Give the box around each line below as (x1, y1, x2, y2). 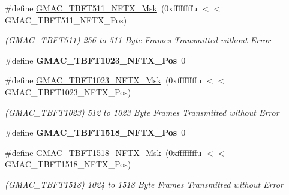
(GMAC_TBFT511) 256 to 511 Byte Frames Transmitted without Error (5, 34, 271, 46)
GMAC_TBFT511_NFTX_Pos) (5, 13, 127, 26)
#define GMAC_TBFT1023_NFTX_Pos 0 (5, 53, 186, 66)
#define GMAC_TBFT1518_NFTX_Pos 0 (5, 126, 186, 139)
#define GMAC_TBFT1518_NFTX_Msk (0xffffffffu (5, 146, 202, 158)
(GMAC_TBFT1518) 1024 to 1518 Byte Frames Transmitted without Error (5, 178, 284, 190)
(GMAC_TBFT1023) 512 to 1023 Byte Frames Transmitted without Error (5, 106, 279, 118)
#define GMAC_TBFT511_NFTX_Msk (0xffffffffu (5, 2, 198, 14)
